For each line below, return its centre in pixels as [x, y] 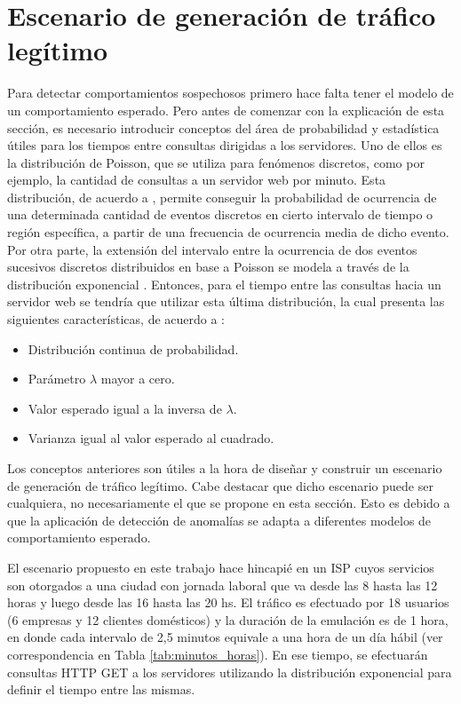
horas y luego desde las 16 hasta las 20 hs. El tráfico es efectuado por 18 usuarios [228, 602]
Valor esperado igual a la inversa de [125, 408]
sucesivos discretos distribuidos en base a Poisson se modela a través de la [208, 267]
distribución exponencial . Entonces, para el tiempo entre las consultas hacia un [224, 284]
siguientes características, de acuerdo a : [116, 319]
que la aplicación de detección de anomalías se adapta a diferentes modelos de [219, 520]
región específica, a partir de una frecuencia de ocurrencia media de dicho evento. [228, 232]
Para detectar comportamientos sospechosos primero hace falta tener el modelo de [230, 93]
